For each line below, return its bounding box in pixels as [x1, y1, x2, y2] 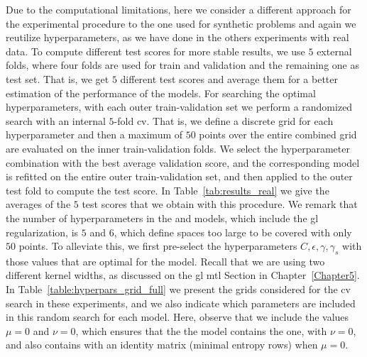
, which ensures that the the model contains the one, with [75, 323, 327, 338]
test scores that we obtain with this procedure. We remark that [82, 197, 358, 212]
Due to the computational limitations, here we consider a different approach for [6, 2, 351, 16]
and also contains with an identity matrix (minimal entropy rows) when [6, 337, 318, 352]
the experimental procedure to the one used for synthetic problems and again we [6, 16, 356, 31]
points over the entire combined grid [199, 127, 357, 142]
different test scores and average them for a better [120, 71, 338, 86]
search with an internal [6, 113, 106, 128]
